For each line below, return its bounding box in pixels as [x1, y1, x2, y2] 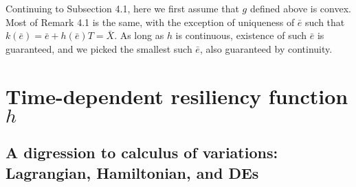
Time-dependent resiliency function [5, 82, 348, 110]
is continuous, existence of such [175, 28, 307, 42]
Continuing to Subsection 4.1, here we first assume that [5, 1, 239, 15]
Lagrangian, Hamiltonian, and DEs [5, 162, 259, 183]
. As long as [114, 28, 164, 42]
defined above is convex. [249, 1, 351, 15]
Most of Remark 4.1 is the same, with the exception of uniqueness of [5, 14, 295, 29]
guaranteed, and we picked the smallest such [5, 41, 192, 55]
